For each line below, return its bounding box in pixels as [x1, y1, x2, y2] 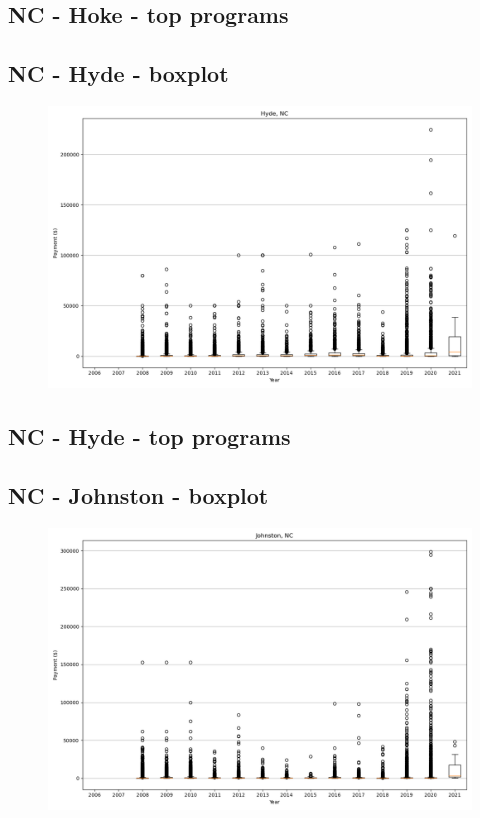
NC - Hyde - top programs [8, 421, 291, 452]
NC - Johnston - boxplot [8, 480, 269, 511]
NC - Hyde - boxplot [8, 58, 229, 89]
